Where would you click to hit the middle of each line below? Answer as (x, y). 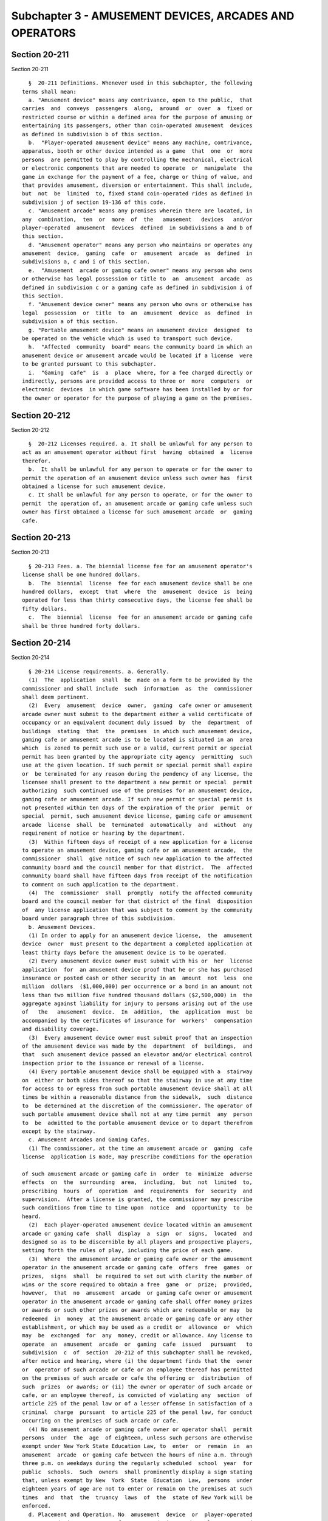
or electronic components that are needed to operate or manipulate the (137, 168)
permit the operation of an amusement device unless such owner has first (137, 478)
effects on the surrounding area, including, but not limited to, (137, 1182)
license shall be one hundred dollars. (81, 575)
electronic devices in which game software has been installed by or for (137, 390)
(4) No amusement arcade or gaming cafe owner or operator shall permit (140, 1429)
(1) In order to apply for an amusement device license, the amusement (140, 935)
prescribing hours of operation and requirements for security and (137, 1191)
